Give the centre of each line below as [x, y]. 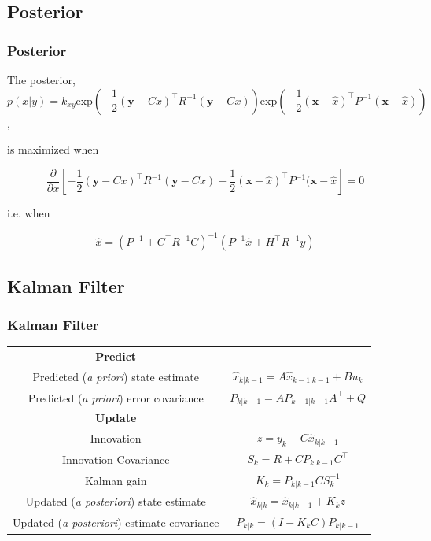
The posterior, [41, 80]
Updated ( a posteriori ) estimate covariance [116, 522]
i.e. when [29, 213]
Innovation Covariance [116, 459]
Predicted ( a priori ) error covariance [116, 397]
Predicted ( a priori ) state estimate [116, 376]
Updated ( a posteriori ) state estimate [116, 501]
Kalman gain [116, 480]
